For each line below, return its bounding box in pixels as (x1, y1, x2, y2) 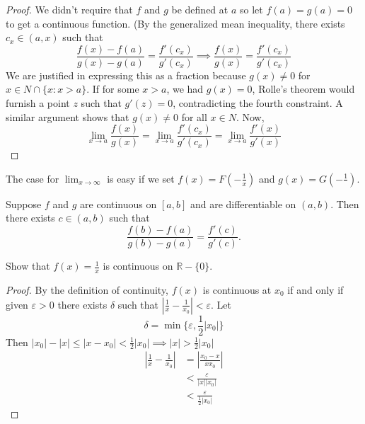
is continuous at (202, 282, 272, 297)
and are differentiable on (190, 196, 296, 211)
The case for (6, 171, 59, 185)
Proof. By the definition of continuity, (6, 282, 169, 297)
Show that (6, 258, 50, 273)
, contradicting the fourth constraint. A (173, 96, 343, 110)
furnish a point (6, 96, 70, 110)
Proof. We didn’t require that (6, 2, 133, 16)
